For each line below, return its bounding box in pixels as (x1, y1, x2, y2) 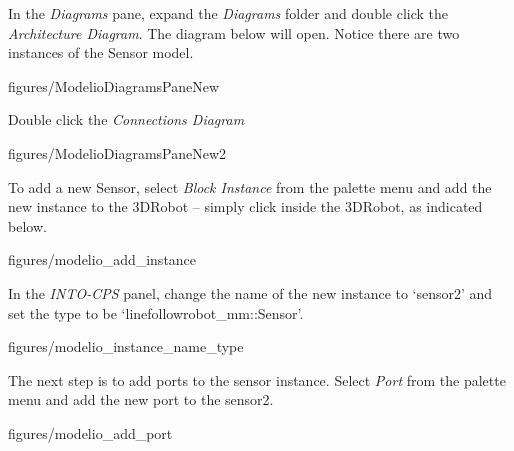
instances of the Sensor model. (8, 42, 194, 63)
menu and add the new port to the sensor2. (8, 389, 274, 410)
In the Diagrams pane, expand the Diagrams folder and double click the (8, 3, 449, 23)
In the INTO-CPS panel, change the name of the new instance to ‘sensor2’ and (8, 282, 493, 303)
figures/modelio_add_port (8, 422, 173, 443)
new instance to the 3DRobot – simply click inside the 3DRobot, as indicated (8, 196, 483, 217)
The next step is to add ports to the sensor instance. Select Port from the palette (8, 369, 506, 390)
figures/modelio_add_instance (8, 249, 197, 270)
